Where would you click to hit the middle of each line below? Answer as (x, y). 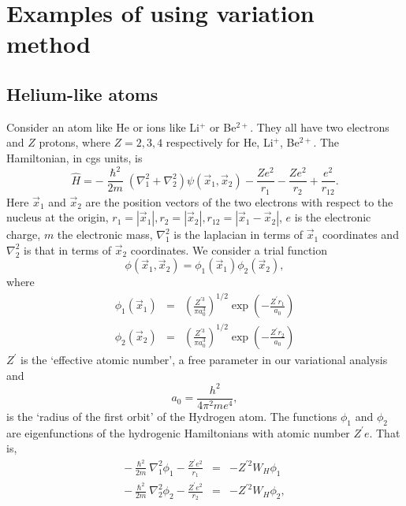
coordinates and (360, 234)
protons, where (74, 142)
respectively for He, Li (220, 142)
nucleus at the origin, (58, 217)
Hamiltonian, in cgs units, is (74, 157)
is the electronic (333, 217)
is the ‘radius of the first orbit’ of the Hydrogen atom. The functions (172, 416)
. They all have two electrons (320, 126)
